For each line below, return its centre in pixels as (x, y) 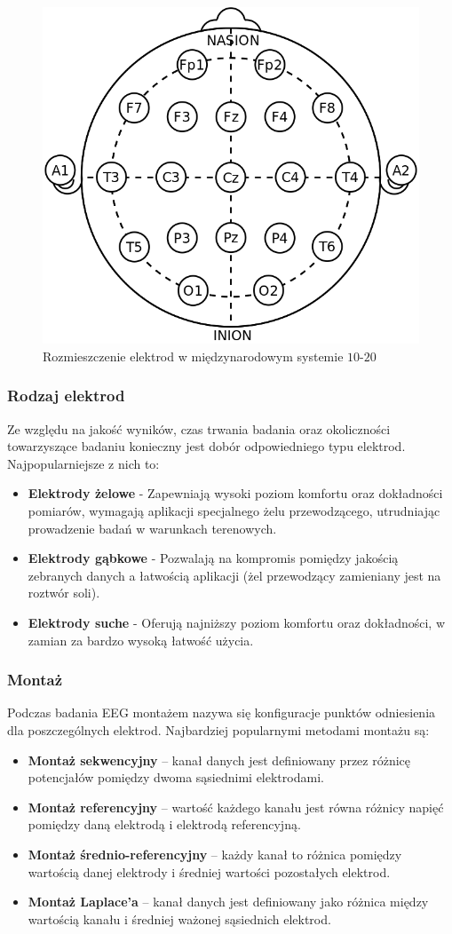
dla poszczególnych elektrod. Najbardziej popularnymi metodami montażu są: (218, 730)
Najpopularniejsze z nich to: (83, 463)
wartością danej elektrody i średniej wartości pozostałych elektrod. (209, 871)
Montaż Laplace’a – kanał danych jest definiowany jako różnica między (228, 902)
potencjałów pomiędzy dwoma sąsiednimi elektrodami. (176, 777)
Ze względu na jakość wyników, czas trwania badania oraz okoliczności (199, 428)
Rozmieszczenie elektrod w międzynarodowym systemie (193, 356)
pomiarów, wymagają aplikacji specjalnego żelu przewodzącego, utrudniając (234, 511)
